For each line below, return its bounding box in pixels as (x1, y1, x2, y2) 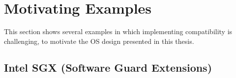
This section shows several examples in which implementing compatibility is (4, 26, 233, 37)
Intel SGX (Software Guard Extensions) (4, 59, 212, 75)
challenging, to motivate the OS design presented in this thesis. (4, 36, 194, 46)
